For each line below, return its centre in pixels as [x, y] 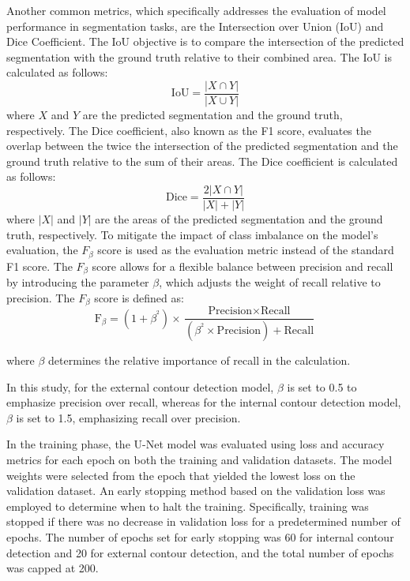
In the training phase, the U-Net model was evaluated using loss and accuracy [196, 444]
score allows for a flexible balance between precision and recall [243, 266]
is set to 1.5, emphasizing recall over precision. [128, 417]
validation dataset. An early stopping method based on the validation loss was [196, 491]
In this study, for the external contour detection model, [140, 386]
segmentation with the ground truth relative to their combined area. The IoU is [199, 56]
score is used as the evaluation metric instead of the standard [246, 250]
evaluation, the [42, 250]
